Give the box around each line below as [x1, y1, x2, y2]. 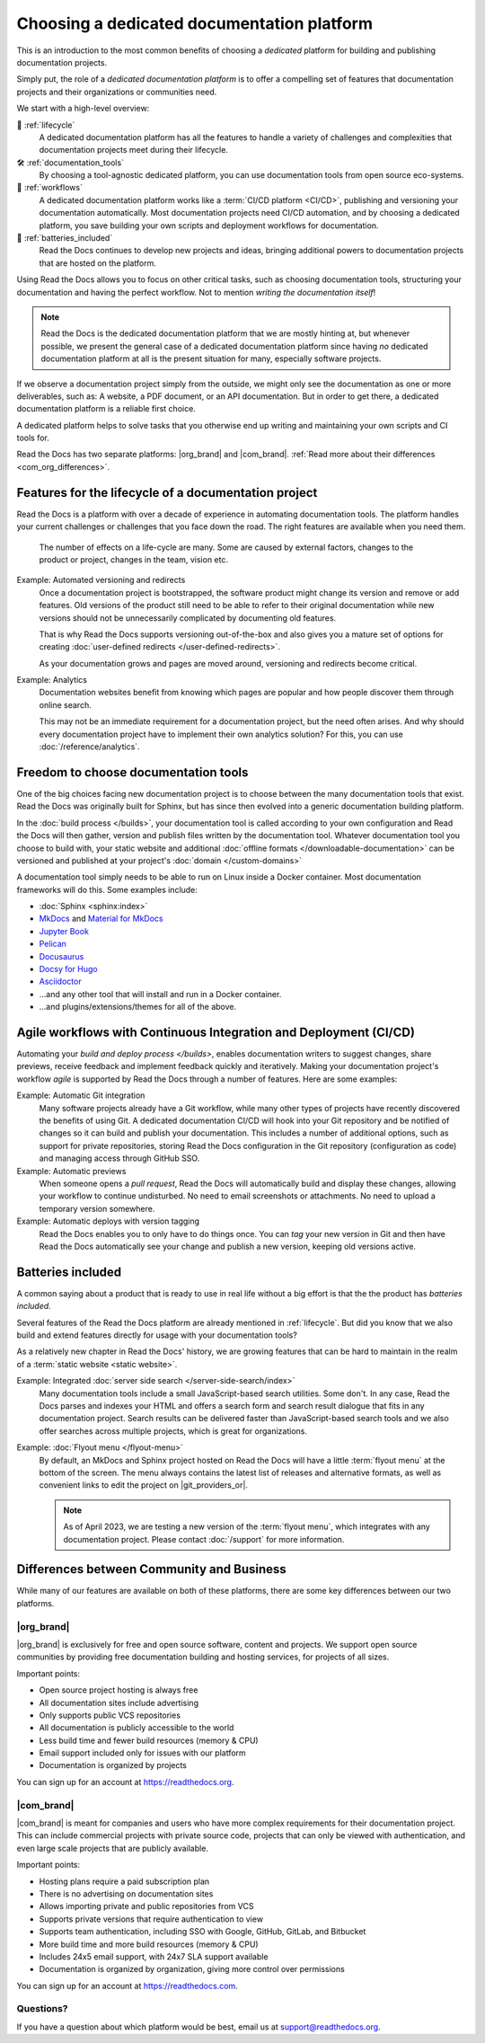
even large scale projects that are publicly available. [16, 1843, 208, 1853]
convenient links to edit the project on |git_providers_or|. [39, 1480, 249, 1490]
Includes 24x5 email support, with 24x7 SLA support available [39, 1950, 269, 1962]
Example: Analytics [16, 675, 87, 685]
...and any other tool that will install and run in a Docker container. [39, 988, 282, 999]
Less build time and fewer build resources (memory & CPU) [39, 1735, 260, 1746]
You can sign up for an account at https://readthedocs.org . [16, 1776, 234, 1787]
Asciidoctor [39, 976, 82, 987]
